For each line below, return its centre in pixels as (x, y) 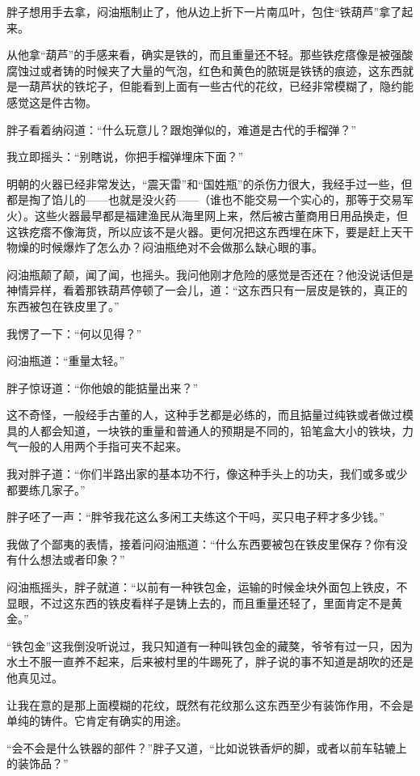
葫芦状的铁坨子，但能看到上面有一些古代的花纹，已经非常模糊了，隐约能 (221, 86)
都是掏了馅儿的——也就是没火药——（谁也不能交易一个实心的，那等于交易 (204, 199)
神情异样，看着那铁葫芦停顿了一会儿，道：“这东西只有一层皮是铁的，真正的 (207, 290)
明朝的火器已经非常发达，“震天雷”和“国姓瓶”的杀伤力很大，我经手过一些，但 (210, 183)
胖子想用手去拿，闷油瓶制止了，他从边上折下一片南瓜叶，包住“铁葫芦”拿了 (204, 11)
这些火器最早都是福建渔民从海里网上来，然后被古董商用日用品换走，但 (221, 215)
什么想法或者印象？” (71, 560)
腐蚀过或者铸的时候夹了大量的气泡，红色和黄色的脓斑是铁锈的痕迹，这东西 (204, 70)
